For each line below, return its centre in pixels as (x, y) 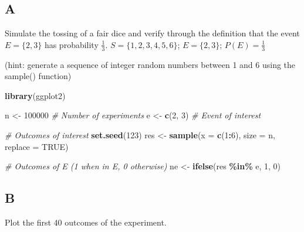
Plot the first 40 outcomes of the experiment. (86, 222)
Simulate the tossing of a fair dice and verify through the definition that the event (152, 33)
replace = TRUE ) (37, 146)
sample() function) (38, 76)
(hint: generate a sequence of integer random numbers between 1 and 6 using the (150, 64)
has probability (71, 44)
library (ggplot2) (35, 95)
